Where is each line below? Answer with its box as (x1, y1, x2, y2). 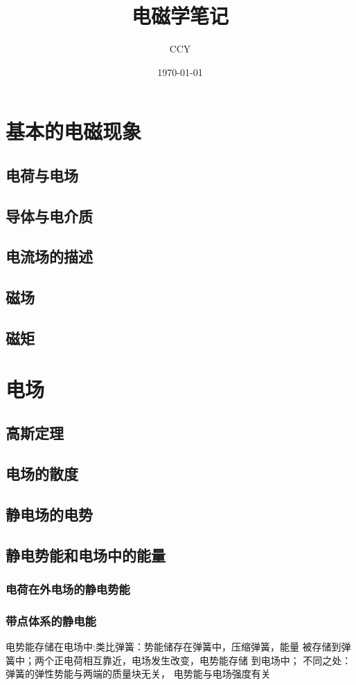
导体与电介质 (6, 205, 93, 226)
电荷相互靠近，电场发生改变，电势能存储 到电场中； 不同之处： (63, 652, 352, 667)
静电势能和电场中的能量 (6, 544, 166, 565)
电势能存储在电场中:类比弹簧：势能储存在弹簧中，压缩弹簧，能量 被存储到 (6, 639, 341, 653)
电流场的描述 (6, 246, 93, 267)
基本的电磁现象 (6, 117, 142, 145)
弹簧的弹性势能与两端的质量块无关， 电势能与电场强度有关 (6, 666, 271, 681)
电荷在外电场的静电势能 (6, 580, 130, 597)
